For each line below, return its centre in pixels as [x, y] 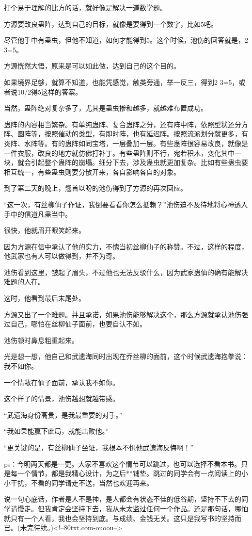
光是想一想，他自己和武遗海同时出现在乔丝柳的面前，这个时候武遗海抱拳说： [126, 356]
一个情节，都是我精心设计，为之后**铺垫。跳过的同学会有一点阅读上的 [129, 473]
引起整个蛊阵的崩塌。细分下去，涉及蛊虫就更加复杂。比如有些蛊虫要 [139, 162]
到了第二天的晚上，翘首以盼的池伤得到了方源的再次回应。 [95, 188]
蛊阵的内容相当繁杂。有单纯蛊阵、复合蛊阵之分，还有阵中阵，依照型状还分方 [126, 124]
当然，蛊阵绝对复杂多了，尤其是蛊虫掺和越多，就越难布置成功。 [106, 108]
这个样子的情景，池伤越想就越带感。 [62, 398]
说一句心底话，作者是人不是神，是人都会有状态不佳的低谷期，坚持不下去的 [123, 499]
